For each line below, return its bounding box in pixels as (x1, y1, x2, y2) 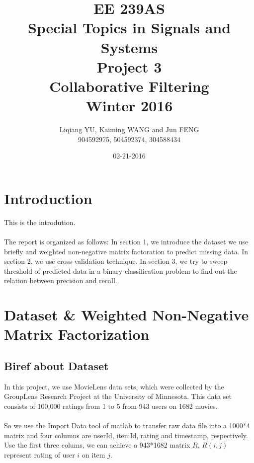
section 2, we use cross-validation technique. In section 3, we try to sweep (4, 256, 228, 266)
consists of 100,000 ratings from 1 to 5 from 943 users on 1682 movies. (4, 400, 218, 411)
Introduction (4, 188, 92, 208)
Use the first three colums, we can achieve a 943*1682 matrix (4, 440, 190, 450)
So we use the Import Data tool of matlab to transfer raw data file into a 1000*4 (4, 420, 250, 431)
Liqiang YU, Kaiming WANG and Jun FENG (59, 124, 199, 135)
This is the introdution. (4, 217, 76, 227)
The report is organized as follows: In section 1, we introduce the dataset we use (4, 236, 249, 246)
